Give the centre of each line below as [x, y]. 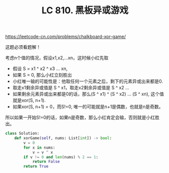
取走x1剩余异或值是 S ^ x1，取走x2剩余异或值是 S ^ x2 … [71, 88]
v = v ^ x [43, 152]
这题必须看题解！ [23, 47]
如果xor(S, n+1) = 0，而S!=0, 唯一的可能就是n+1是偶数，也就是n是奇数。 [88, 107]
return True [36, 166]
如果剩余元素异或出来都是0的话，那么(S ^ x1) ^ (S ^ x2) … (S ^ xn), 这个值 [88, 94]
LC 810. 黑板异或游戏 [85, 10]
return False [46, 162]
